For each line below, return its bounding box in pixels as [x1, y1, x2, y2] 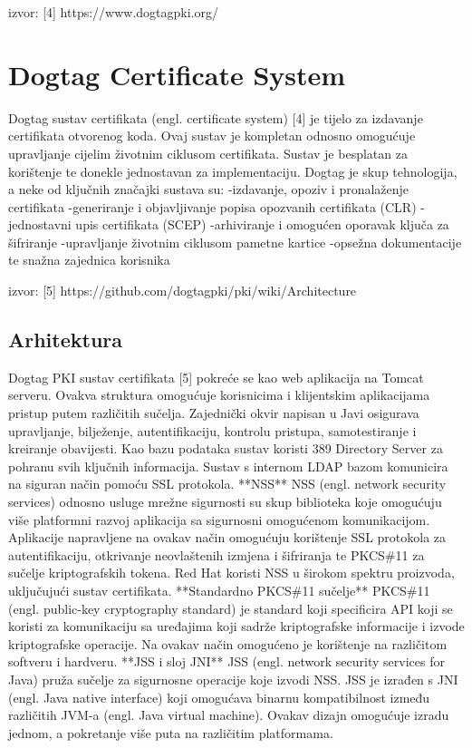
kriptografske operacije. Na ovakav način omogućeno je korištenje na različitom [8, 634, 448, 653]
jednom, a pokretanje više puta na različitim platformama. [8, 723, 333, 742]
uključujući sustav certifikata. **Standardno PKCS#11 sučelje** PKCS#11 [8, 580, 430, 599]
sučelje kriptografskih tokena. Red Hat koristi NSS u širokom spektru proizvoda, [8, 563, 455, 582]
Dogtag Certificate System [8, 55, 346, 92]
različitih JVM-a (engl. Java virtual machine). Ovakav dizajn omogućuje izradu [8, 705, 449, 724]
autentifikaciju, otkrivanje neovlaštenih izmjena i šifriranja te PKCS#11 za [8, 545, 425, 564]
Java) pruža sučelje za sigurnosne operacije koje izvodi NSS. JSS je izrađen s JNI [8, 669, 458, 688]
